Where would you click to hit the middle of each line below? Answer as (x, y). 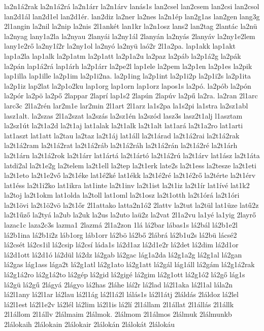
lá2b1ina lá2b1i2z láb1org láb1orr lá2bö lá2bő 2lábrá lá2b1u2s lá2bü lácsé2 (121, 234)
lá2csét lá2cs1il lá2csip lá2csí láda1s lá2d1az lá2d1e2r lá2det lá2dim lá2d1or (121, 245)
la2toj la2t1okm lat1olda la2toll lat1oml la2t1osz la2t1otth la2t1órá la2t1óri (122, 195)
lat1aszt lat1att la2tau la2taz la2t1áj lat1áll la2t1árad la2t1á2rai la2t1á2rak (122, 135)
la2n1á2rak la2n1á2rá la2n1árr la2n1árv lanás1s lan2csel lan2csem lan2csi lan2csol (132, 6)
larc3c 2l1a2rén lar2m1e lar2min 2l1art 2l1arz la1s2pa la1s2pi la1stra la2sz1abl (126, 105)
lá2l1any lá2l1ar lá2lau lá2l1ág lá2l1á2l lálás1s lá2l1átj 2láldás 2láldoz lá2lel (121, 294)
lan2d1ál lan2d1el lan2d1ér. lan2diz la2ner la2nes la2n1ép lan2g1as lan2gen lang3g (132, 16)
